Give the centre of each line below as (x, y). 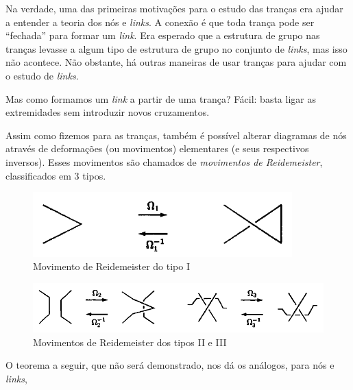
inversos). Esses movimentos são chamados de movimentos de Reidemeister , (164, 161)
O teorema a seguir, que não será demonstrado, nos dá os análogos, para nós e (170, 365)
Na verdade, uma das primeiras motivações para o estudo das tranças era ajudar (174, 8)
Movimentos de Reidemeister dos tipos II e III (130, 342)
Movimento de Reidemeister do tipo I (111, 266)
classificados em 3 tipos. (56, 175)
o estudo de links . (42, 75)
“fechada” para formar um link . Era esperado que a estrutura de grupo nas (163, 35)
